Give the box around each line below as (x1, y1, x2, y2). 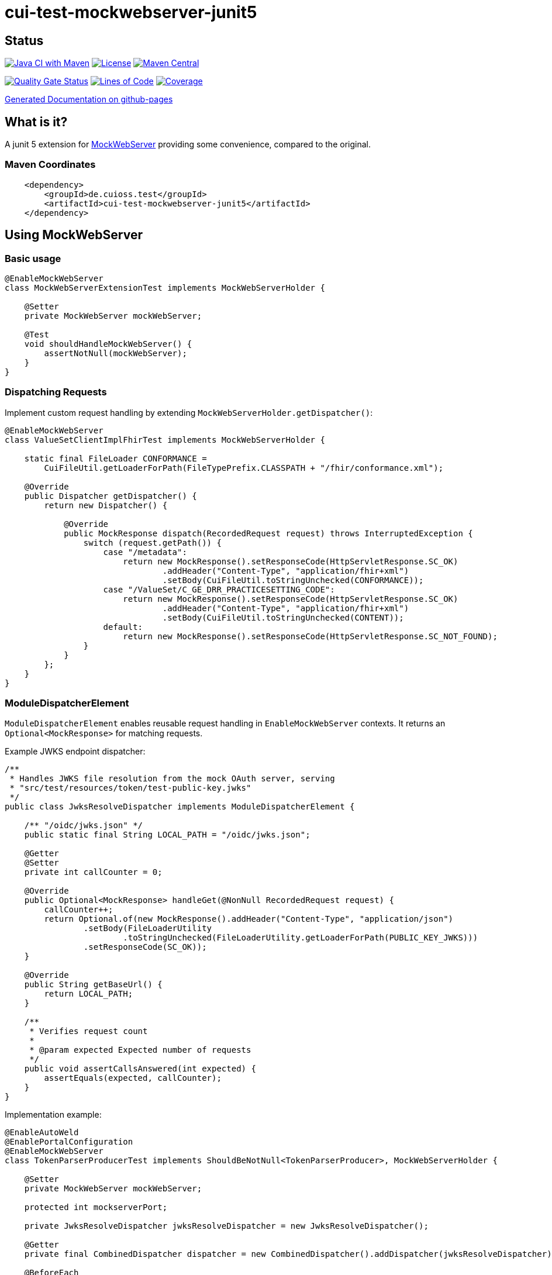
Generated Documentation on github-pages (5, 94, 173, 105)
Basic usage (5, 252, 61, 264)
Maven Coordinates (5, 158, 96, 171)
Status (5, 33, 44, 48)
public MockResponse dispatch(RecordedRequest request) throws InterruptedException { (64, 528, 473, 538)
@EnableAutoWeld (5, 1128, 79, 1138)
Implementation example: (5, 1109, 102, 1120)
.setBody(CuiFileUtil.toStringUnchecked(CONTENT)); (162, 612, 404, 622)
